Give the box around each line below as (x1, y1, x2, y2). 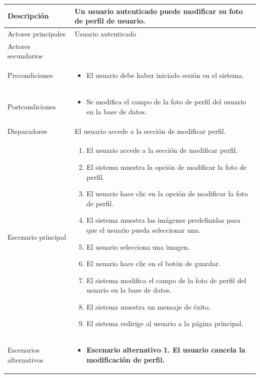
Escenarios (7, 345, 40, 355)
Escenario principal (7, 231, 66, 242)
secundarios (7, 50, 43, 61)
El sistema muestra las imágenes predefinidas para (86, 215, 240, 225)
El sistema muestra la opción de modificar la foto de (86, 161, 247, 172)
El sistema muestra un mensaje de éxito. (86, 301, 210, 312)
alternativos (7, 354, 43, 365)
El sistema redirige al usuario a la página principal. (86, 318, 243, 329)
